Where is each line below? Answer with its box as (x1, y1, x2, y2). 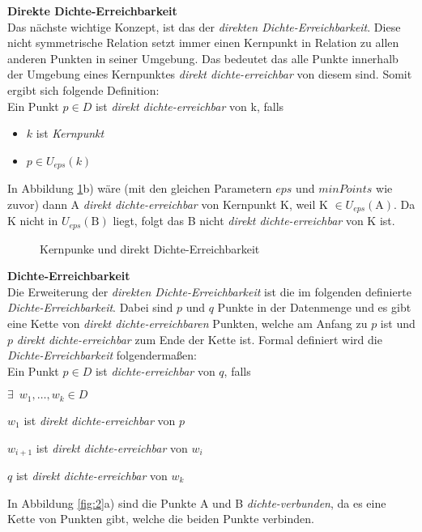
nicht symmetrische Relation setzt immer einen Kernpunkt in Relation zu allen (7, 34, 399, 51)
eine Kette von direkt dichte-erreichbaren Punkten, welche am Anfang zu (7, 315, 368, 332)
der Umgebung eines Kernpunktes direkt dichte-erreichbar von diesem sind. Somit (7, 66, 412, 83)
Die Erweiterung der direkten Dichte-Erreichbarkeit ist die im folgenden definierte (7, 283, 411, 300)
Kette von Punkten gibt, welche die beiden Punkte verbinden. (7, 510, 314, 527)
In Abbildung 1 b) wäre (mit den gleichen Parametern (7, 180, 272, 197)
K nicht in (7, 212, 58, 229)
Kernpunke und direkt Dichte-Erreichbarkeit (40, 240, 260, 257)
